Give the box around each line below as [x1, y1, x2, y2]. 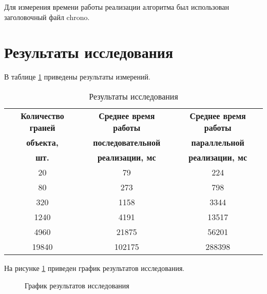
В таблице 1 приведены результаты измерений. [4, 71, 150, 82]
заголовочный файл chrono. [4, 11, 90, 22]
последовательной [93, 136, 161, 148]
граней [29, 121, 55, 133]
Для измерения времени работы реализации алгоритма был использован [4, 2, 229, 12]
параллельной [191, 136, 244, 148]
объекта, [26, 136, 59, 148]
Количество [21, 109, 64, 122]
